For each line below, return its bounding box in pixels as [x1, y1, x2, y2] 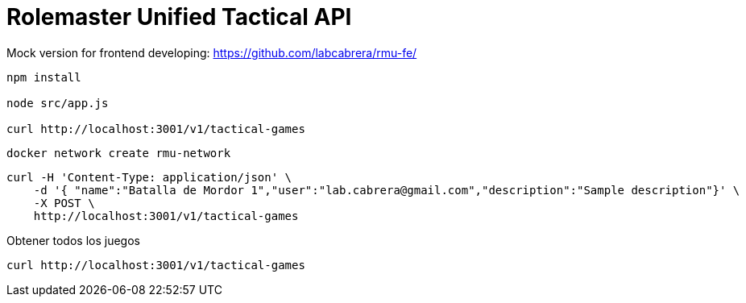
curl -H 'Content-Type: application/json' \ [6, 170, 292, 184]
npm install [6, 70, 81, 84]
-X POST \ [33, 196, 95, 210]
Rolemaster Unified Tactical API [6, 3, 352, 31]
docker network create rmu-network [6, 146, 231, 160]
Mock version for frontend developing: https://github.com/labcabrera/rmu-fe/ [6, 45, 417, 60]
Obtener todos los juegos [6, 233, 140, 247]
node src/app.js [6, 96, 109, 110]
